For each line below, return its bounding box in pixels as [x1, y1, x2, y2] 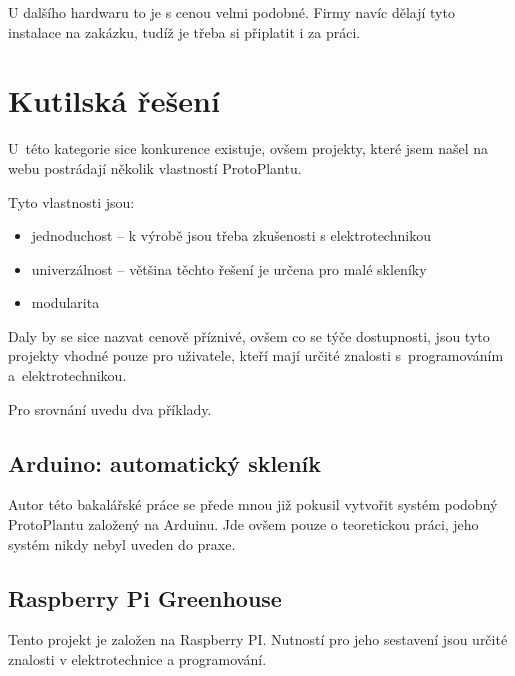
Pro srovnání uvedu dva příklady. [8, 398, 212, 419]
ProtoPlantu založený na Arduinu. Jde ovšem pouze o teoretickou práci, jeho [8, 514, 479, 535]
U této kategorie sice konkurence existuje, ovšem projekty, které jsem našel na [8, 138, 488, 159]
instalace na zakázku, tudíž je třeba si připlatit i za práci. [8, 21, 361, 42]
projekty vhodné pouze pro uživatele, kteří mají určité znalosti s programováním [8, 345, 504, 366]
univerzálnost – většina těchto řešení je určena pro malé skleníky [31, 258, 427, 279]
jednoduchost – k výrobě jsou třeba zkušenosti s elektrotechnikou [31, 225, 431, 246]
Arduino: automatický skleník [8, 447, 322, 478]
